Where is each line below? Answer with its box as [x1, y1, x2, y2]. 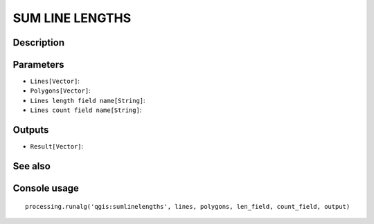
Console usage [12, 182, 80, 194]
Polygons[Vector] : [30, 86, 91, 95]
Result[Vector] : [30, 142, 84, 151]
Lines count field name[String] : [30, 106, 142, 114]
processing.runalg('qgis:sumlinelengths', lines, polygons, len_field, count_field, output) [25, 203, 350, 210]
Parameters [12, 59, 64, 71]
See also [12, 160, 51, 172]
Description [12, 37, 65, 48]
